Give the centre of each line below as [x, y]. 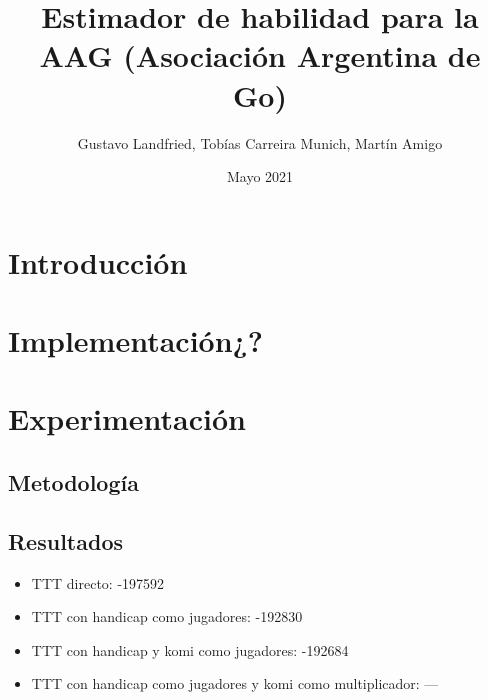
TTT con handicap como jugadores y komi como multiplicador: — [235, 683]
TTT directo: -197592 [98, 582]
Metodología [73, 482]
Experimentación [127, 418]
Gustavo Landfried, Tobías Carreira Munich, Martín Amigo [260, 142]
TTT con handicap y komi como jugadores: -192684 [190, 649]
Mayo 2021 [260, 176]
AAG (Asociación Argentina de [260, 55]
